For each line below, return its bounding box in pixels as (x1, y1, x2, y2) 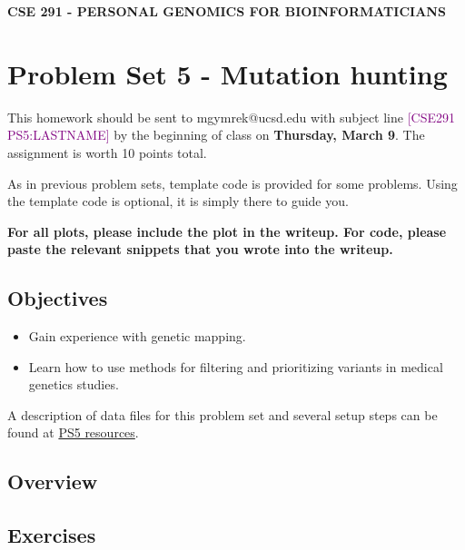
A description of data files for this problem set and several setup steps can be (7, 405, 438, 424)
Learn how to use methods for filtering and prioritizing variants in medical (28, 357, 443, 376)
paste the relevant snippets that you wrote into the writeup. (7, 240, 393, 259)
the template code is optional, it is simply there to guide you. (7, 192, 349, 211)
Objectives (7, 284, 108, 312)
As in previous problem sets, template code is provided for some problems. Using (7, 173, 458, 192)
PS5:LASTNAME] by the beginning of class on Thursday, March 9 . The (7, 125, 425, 144)
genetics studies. (28, 375, 119, 394)
